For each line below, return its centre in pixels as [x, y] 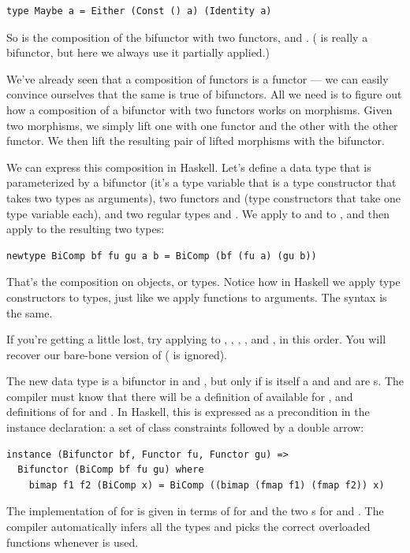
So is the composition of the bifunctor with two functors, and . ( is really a [187, 37]
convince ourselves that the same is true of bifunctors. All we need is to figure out [204, 94]
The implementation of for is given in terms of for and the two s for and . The [195, 511]
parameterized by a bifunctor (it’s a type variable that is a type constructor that [201, 182]
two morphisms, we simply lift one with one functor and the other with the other [202, 125]
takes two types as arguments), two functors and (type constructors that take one [203, 197]
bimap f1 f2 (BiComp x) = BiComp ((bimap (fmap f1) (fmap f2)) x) [207, 485]
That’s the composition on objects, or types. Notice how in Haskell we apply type [203, 282]
